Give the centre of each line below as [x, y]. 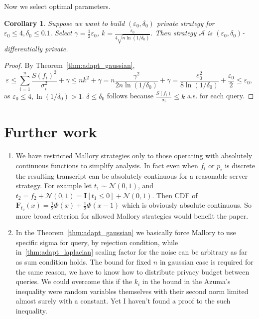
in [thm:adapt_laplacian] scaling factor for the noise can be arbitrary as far [131, 252]
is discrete [240, 165]
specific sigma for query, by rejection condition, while [97, 242]
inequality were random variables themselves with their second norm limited [132, 291]
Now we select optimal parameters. [57, 6]
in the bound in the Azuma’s [186, 281]
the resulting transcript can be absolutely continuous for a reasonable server [132, 175]
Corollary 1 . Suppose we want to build [65, 23]
